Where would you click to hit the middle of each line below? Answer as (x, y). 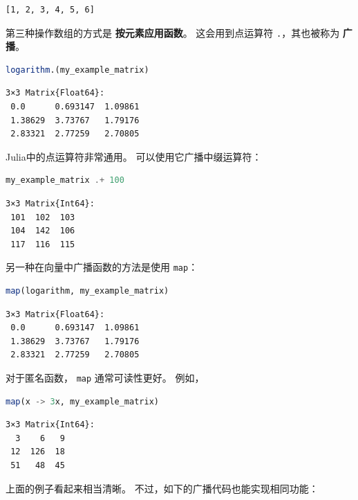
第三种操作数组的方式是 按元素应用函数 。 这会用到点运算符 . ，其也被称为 (173, 32)
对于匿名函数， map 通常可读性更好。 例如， (105, 377)
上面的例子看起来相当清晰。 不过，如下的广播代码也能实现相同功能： (162, 488)
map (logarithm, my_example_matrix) (87, 291)
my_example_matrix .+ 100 (65, 180)
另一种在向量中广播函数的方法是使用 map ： (102, 267)
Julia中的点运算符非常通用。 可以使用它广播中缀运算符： (134, 156)
